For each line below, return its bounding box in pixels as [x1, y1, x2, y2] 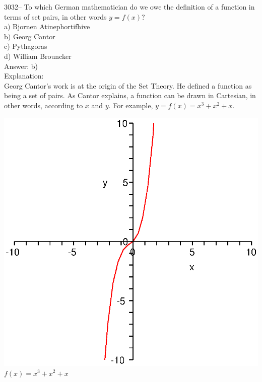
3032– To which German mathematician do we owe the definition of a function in [4, 2, 255, 12]
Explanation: [4, 70, 44, 81]
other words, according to [4, 100, 83, 110]
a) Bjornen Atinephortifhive [4, 21, 90, 32]
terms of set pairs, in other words [4, 11, 107, 22]
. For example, [108, 100, 153, 110]
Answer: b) [4, 60, 38, 71]
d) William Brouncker [4, 50, 72, 61]
